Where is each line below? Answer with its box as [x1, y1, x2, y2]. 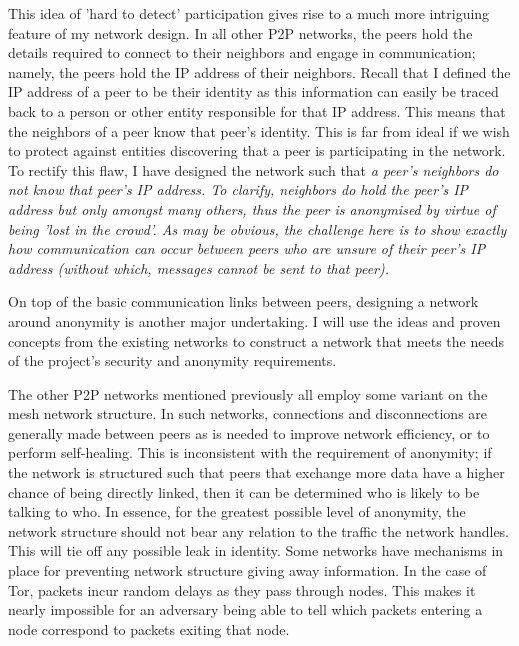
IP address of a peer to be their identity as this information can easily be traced [8, 81, 499, 102]
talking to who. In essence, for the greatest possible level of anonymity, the [8, 501, 466, 522]
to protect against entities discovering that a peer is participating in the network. [8, 140, 506, 161]
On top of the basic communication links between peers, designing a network [8, 291, 479, 312]
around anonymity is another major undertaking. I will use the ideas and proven [8, 310, 501, 331]
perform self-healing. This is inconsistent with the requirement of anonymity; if [8, 442, 492, 463]
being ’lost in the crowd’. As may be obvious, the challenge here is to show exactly [8, 218, 507, 239]
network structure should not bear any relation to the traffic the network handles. [8, 520, 510, 541]
